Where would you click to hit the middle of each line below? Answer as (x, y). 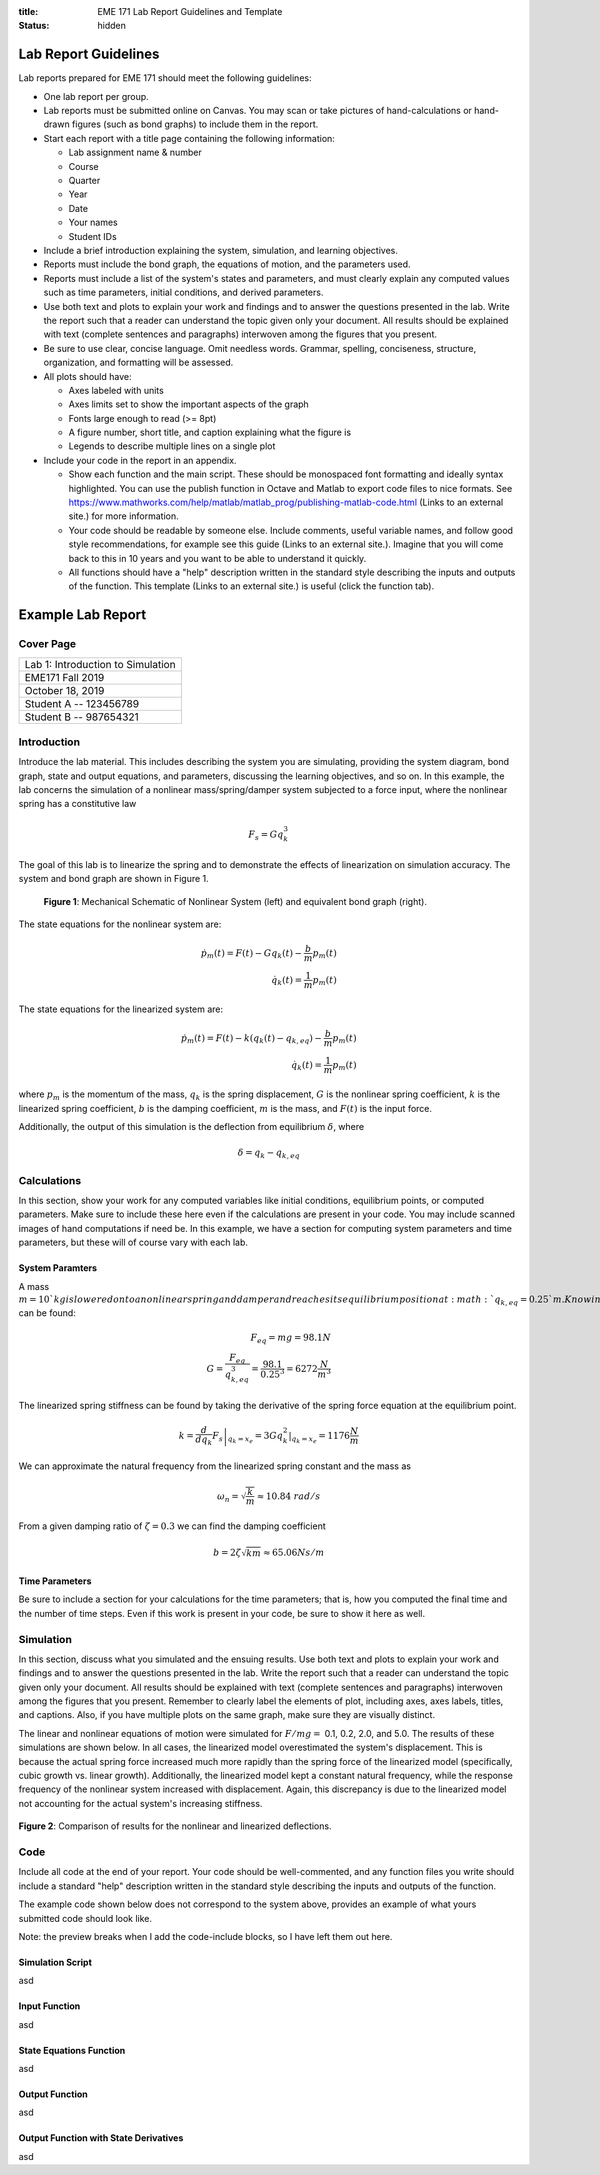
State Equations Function (72, 2050)
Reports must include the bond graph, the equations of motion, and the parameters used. (227, 264)
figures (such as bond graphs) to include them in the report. (195, 124)
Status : (34, 26)
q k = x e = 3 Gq (255, 1437)
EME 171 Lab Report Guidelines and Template (190, 11)
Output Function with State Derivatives (101, 2138)
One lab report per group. (96, 96)
